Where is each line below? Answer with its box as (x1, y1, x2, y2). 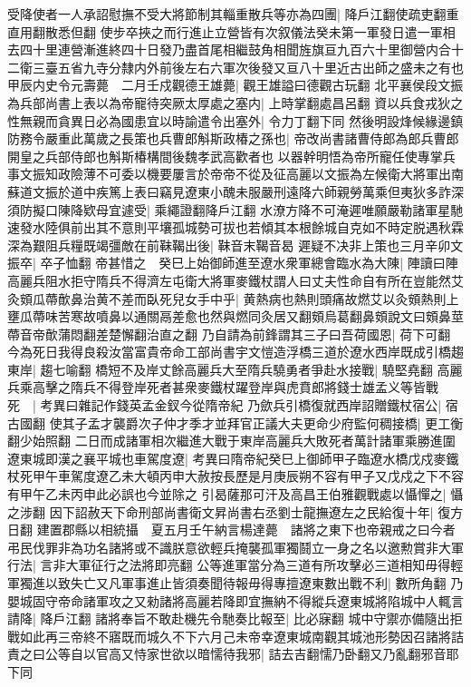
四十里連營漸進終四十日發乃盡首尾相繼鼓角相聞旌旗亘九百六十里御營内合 (19, 40, 451, 59)
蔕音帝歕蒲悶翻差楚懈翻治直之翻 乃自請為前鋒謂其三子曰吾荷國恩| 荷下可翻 (7, 324, 451, 343)
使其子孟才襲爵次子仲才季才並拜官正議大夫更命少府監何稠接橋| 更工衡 (49, 413, 464, 432)
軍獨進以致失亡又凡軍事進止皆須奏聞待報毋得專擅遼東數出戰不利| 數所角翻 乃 (7, 574, 464, 592)
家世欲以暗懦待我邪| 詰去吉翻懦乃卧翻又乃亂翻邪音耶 (146, 644, 459, 663)
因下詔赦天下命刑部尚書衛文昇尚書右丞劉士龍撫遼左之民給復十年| (49, 502, 434, 521)
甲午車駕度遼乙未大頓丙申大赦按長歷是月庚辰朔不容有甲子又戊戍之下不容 (32, 466, 464, 486)
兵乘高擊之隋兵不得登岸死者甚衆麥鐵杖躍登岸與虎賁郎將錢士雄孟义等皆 (7, 378, 426, 397)
